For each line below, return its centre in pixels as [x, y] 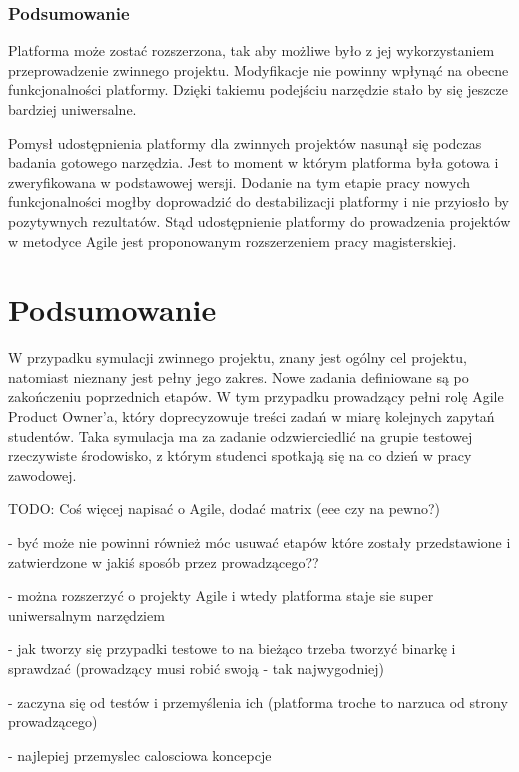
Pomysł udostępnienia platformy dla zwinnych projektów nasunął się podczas [245, 142]
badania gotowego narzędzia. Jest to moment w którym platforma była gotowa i [253, 162]
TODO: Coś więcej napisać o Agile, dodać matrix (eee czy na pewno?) [224, 508]
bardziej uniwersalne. [72, 109]
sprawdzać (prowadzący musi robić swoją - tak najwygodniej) [196, 668]
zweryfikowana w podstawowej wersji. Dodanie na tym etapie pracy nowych [239, 181]
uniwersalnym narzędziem [86, 614]
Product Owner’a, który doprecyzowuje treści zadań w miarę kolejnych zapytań [251, 416]
